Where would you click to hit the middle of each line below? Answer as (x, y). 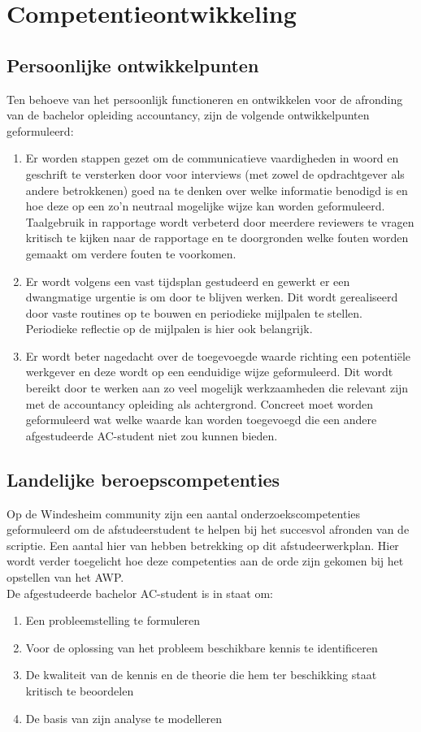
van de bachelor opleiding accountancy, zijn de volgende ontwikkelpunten (188, 115)
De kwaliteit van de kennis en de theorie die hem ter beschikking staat (201, 675)
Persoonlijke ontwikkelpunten (133, 65)
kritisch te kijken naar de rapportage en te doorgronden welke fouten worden (217, 238)
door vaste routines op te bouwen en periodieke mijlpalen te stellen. (194, 312)
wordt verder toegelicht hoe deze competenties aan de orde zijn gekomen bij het (205, 561)
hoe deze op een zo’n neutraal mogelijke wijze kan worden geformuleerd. (205, 206)
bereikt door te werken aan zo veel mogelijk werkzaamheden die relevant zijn (217, 388)
